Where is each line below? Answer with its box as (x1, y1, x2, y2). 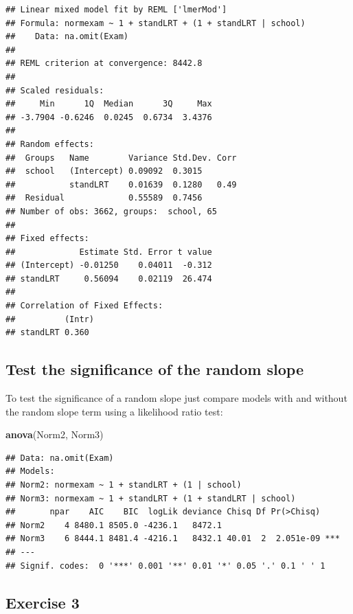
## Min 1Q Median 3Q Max (5, 99, 212, 109)
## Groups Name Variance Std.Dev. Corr (5, 152, 237, 163)
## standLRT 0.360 (5, 328, 89, 338)
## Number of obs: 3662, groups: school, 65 (5, 206, 217, 216)
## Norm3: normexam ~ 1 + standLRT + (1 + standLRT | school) (5, 493, 296, 503)
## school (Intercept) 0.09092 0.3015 (5, 166, 203, 177)
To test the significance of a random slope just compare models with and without (5, 391, 348, 405)
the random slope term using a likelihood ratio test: (5, 404, 223, 418)
